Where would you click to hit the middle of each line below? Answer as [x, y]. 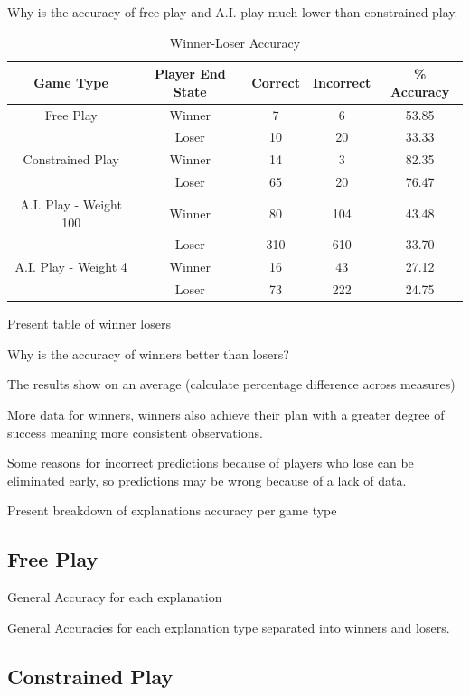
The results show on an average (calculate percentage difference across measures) [231, 384]
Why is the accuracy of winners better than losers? [148, 353]
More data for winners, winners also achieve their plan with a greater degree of [226, 414]
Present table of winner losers [89, 324]
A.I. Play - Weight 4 [71, 267]
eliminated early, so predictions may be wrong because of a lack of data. [207, 480]
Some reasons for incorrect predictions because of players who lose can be [211, 463]
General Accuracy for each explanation [115, 597]
